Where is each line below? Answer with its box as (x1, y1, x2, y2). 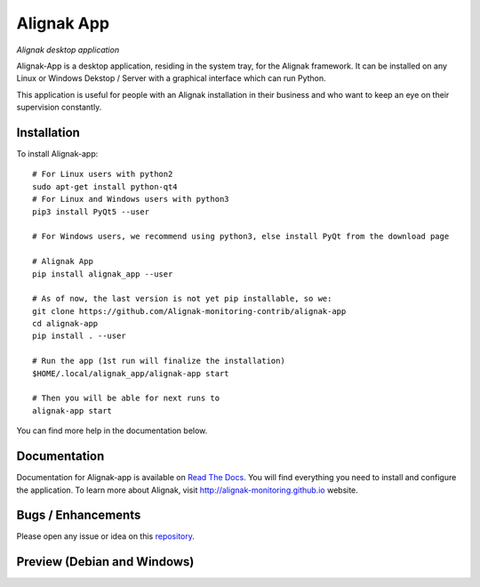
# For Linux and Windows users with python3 (32, 194, 230, 205)
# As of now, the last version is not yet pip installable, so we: (32, 293, 332, 304)
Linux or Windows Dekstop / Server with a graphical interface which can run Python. (16, 73, 326, 84)
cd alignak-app (32, 318, 99, 329)
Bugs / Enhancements (16, 508, 141, 523)
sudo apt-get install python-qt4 (32, 181, 178, 191)
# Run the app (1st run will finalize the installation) (32, 356, 286, 366)
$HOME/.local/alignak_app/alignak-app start (32, 368, 230, 378)
